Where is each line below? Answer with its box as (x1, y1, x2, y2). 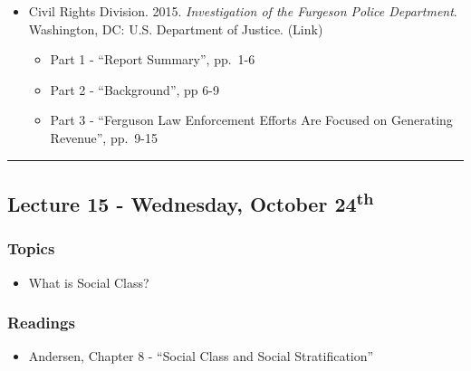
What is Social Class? (28, 272, 149, 291)
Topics (7, 237, 55, 260)
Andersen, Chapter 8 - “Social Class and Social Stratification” (28, 347, 374, 366)
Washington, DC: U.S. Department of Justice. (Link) (28, 19, 323, 38)
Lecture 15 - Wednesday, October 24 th (7, 185, 374, 217)
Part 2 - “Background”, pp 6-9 (50, 80, 219, 99)
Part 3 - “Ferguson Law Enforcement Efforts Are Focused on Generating (50, 110, 453, 129)
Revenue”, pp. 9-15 (50, 128, 159, 147)
